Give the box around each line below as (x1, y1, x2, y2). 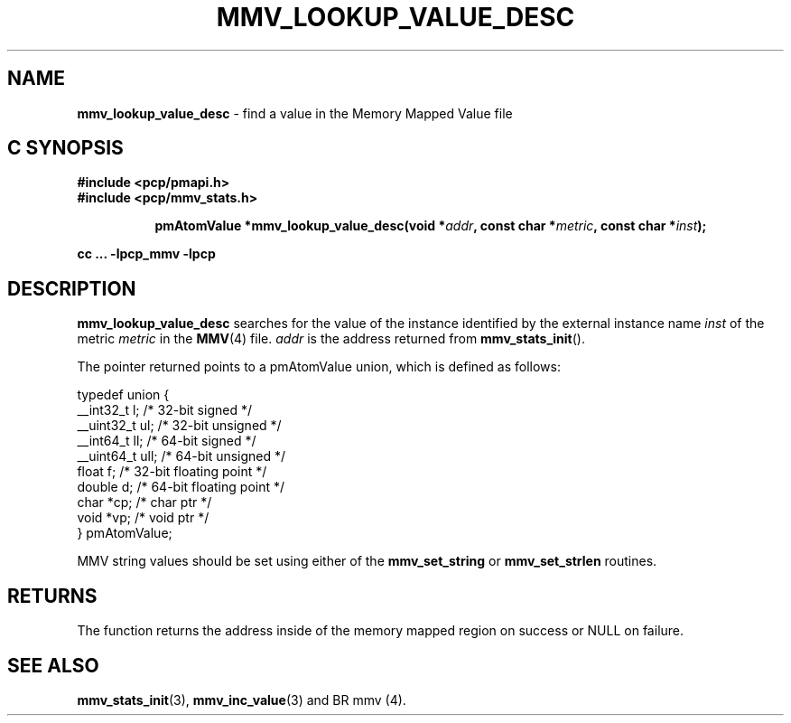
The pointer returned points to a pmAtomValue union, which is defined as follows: (77, 359, 561, 375)
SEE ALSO (7, 653, 99, 677)
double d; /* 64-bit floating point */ (77, 479, 285, 495)
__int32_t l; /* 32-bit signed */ (77, 402, 252, 418)
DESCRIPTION (7, 277, 136, 300)
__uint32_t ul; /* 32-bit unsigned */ (77, 418, 282, 434)
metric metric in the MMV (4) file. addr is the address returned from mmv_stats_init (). (77, 331, 585, 347)
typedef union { (77, 387, 170, 403)
